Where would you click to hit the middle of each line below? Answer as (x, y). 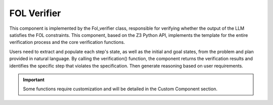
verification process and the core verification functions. (67, 42)
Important (34, 80)
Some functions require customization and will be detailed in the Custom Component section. (120, 89)
